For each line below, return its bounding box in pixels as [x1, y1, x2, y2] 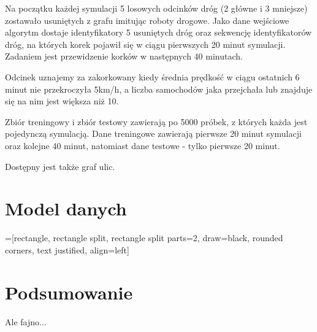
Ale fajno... [5, 315, 47, 328]
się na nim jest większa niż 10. [5, 95, 119, 107]
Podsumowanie [5, 279, 133, 304]
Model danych [5, 196, 127, 221]
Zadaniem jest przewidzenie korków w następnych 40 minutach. [5, 50, 243, 63]
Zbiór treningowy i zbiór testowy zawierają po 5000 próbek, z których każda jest [5, 115, 308, 128]
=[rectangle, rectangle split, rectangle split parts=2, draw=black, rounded [5, 231, 283, 244]
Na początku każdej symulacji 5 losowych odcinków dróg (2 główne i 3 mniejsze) [5, 2, 308, 14]
